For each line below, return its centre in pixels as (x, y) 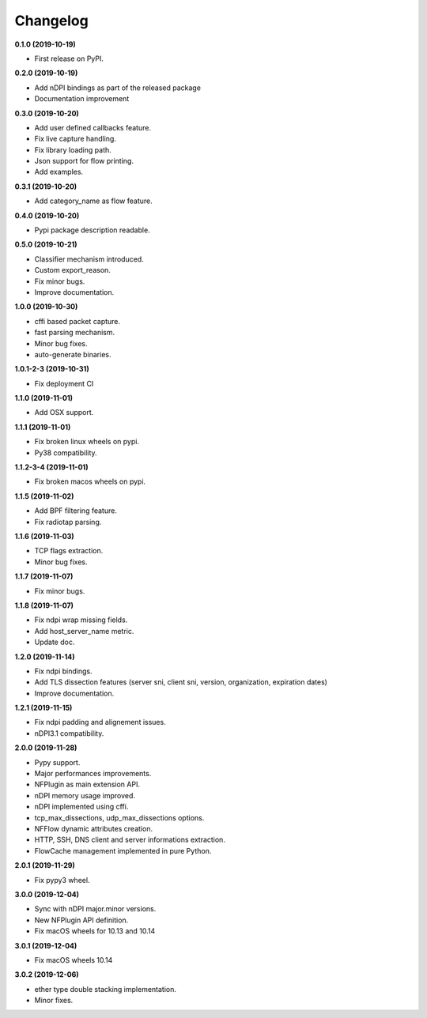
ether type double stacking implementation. (106, 989)
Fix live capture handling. (75, 139)
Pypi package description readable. (92, 230)
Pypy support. (57, 762)
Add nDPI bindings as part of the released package (118, 88)
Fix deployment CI (64, 383)
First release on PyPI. (69, 58)
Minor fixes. (54, 1001)
